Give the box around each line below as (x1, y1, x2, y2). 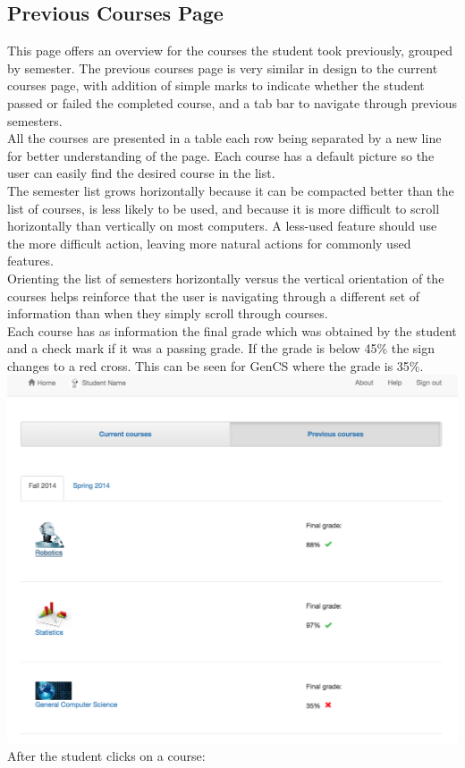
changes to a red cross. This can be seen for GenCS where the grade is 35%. (7, 356, 424, 375)
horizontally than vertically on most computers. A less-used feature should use (7, 216, 437, 235)
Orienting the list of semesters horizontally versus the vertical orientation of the (7, 268, 444, 287)
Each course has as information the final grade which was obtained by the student (7, 321, 457, 340)
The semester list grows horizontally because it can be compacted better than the (7, 181, 454, 199)
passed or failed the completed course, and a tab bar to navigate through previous (7, 93, 457, 112)
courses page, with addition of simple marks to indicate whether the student (7, 76, 425, 95)
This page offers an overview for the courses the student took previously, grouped (7, 41, 453, 60)
